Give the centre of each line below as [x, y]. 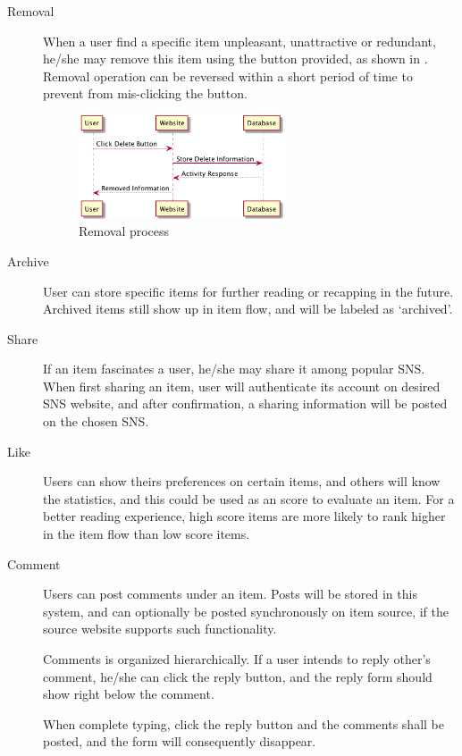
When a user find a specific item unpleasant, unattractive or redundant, [239, 41]
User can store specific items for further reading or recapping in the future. [248, 291]
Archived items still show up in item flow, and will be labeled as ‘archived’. [248, 309]
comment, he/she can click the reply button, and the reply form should [238, 676]
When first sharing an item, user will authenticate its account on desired [242, 386]
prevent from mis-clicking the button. [145, 93]
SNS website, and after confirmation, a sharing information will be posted [245, 403]
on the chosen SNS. [96, 421]
